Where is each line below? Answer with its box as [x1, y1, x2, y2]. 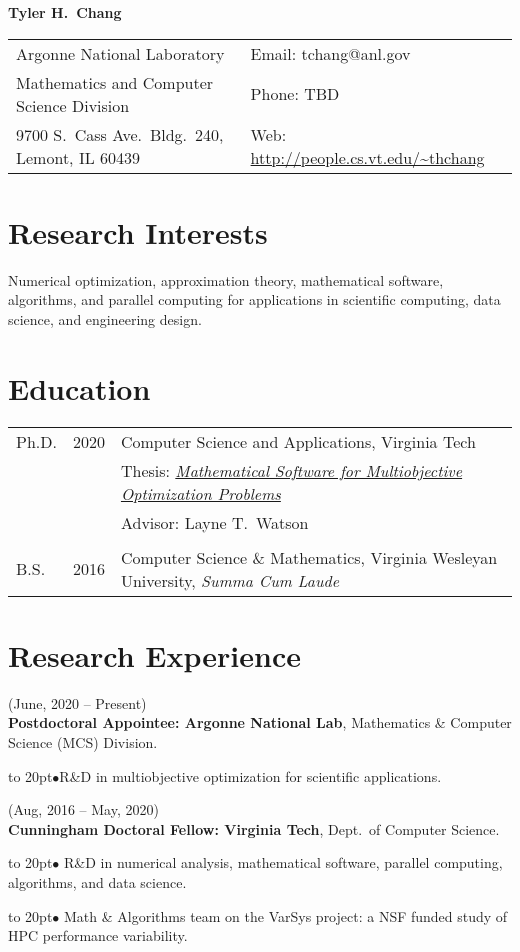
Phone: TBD [250, 82, 340, 106]
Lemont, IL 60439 [16, 145, 140, 169]
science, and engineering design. [8, 308, 202, 329]
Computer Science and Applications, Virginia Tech [120, 429, 476, 453]
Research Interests [8, 211, 268, 252]
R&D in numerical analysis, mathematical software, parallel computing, [64, 852, 503, 873]
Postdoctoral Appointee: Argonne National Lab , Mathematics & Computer [8, 712, 512, 733]
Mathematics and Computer [16, 70, 214, 94]
